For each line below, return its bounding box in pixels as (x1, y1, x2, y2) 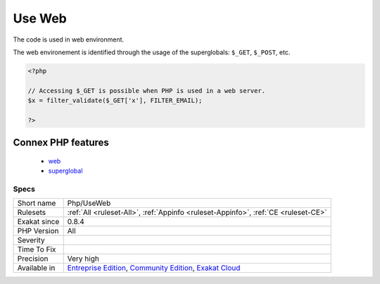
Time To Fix (17, 245, 56, 254)
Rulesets (17, 208, 46, 218)
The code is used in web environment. (13, 35, 125, 44)
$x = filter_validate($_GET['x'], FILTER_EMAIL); (27, 97, 203, 105)
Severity (17, 235, 45, 245)
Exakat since (17, 217, 60, 227)
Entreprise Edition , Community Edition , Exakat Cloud (67, 263, 241, 273)
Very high (67, 254, 100, 264)
